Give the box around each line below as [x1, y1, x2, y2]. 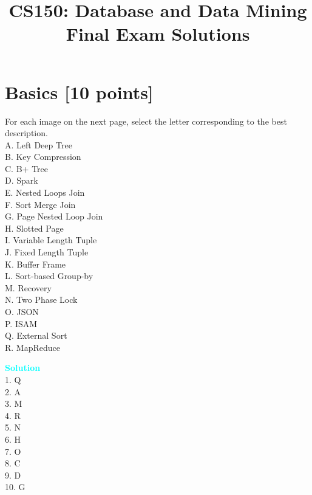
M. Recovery [5, 281, 52, 294]
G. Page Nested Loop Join [5, 210, 103, 223]
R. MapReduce [5, 341, 60, 353]
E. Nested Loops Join [5, 186, 85, 199]
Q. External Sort [5, 329, 67, 342]
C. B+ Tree [5, 162, 48, 175]
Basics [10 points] [5, 79, 154, 104]
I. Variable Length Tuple [5, 234, 97, 246]
